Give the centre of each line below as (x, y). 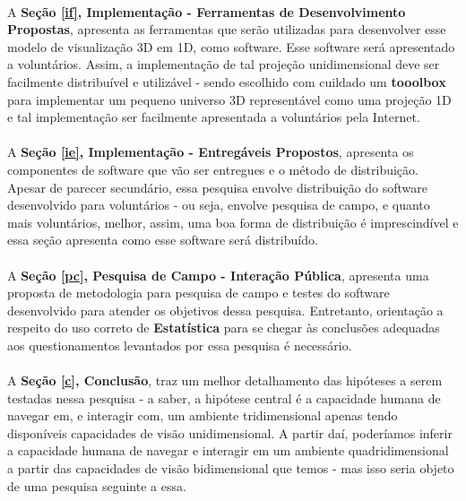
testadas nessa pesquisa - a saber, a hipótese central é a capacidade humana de (224, 397)
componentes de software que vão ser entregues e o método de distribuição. (213, 169)
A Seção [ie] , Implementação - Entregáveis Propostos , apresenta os (211, 152)
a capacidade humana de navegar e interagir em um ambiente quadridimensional (228, 450)
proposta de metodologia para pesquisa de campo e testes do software (198, 293)
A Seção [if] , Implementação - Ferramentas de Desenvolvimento (207, 11)
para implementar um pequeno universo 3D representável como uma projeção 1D (229, 99)
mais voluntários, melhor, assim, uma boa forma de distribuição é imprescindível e (233, 222)
